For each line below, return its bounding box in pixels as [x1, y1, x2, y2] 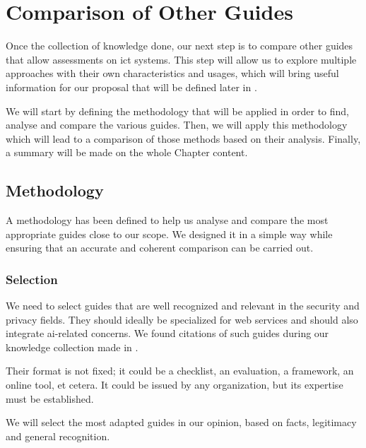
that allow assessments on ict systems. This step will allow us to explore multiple [6, 52, 357, 66]
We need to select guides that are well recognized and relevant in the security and [6, 298, 360, 313]
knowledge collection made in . [6, 339, 138, 354]
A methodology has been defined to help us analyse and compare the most [6, 213, 329, 228]
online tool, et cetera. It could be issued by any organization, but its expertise [6, 377, 343, 392]
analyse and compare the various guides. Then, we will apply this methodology [6, 117, 348, 132]
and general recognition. [6, 428, 110, 443]
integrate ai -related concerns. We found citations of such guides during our [6, 326, 329, 341]
